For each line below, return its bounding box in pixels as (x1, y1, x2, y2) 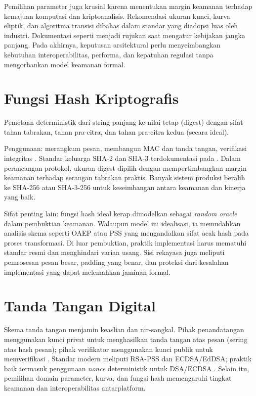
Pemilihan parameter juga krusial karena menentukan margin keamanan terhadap (4, 1, 253, 11)
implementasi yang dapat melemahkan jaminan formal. (4, 266, 171, 277)
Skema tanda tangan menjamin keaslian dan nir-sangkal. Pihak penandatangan (4, 324, 244, 335)
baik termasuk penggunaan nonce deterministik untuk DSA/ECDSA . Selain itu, (4, 363, 249, 373)
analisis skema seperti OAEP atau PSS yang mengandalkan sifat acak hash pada (4, 228, 249, 238)
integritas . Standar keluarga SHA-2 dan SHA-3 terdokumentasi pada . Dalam (4, 153, 241, 163)
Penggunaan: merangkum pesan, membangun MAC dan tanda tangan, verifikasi (4, 143, 247, 153)
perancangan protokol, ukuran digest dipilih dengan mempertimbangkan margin (4, 162, 247, 173)
